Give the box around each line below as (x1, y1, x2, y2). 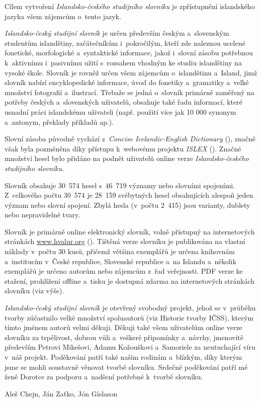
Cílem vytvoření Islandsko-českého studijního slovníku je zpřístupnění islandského (5, 1, 255, 11)
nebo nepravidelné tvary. (5, 209, 80, 220)
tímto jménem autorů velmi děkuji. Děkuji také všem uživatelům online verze (5, 322, 242, 333)
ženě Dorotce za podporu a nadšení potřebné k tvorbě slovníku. (5, 371, 203, 382)
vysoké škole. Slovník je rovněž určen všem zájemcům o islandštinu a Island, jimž (5, 67, 257, 77)
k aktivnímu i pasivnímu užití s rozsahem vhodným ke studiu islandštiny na (5, 57, 242, 67)
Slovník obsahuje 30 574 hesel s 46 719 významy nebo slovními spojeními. (5, 180, 235, 190)
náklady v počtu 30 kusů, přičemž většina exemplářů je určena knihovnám (5, 246, 235, 257)
